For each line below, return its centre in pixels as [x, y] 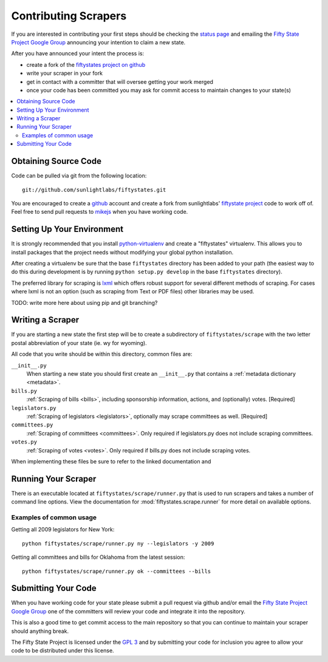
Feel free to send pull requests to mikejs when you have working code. [100, 212]
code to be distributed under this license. [63, 650]
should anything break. [40, 631]
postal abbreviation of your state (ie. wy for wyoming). [79, 343]
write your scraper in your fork [65, 73]
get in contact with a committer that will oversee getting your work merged [120, 81]
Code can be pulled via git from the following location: [79, 176]
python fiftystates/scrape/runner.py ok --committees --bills [117, 571]
